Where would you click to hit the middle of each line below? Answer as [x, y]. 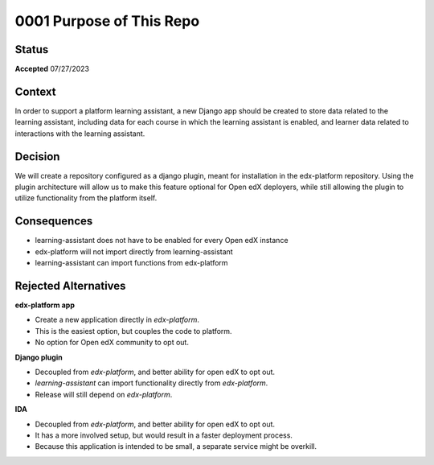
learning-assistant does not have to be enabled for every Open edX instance [162, 241]
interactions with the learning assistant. [80, 134]
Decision [37, 156]
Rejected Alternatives [70, 286]
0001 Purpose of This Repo [107, 21]
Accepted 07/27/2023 [52, 69]
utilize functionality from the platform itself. [86, 198]
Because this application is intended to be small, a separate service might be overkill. [176, 446]
